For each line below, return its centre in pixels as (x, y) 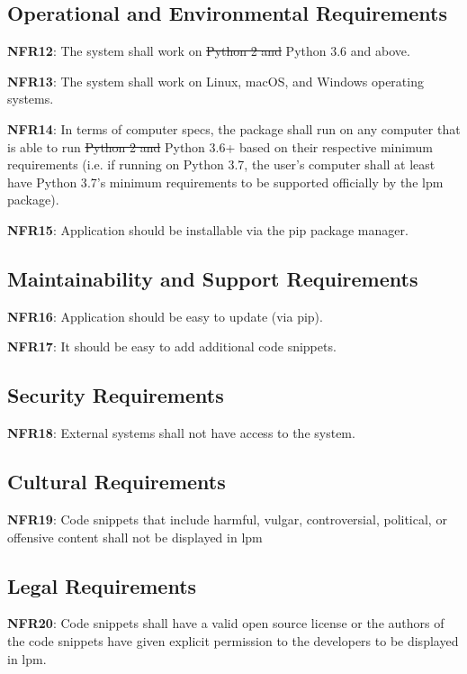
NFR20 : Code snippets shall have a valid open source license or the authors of (226, 623)
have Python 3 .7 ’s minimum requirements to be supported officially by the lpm (225, 182)
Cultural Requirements (117, 482)
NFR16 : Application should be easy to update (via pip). (165, 316)
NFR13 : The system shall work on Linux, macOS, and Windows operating (216, 81)
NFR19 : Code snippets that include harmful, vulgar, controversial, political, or (227, 519)
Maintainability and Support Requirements (213, 278)
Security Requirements (116, 395)
